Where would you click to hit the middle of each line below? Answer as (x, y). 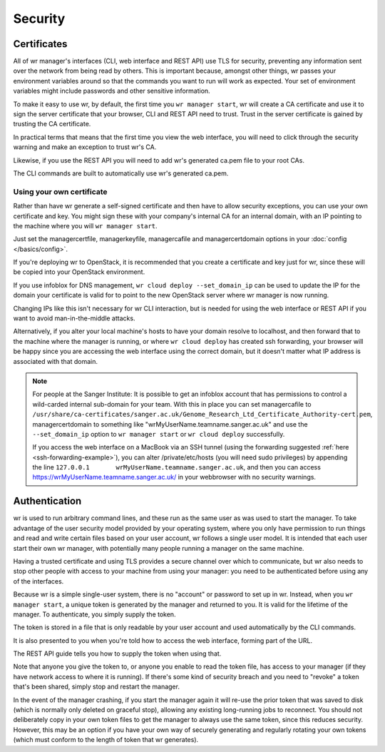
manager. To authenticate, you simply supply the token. (94, 614)
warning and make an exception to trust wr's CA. (85, 147)
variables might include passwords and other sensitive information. (112, 91)
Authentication (47, 501)
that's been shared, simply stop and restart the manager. (96, 687)
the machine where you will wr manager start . (85, 225)
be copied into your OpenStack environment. (79, 272)
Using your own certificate (60, 191)
